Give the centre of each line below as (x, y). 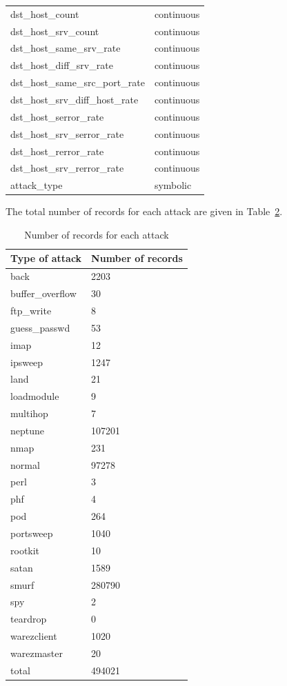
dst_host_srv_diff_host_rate (75, 99)
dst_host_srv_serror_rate (67, 133)
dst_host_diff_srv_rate (62, 65)
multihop (29, 413)
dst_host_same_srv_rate (66, 48)
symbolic (173, 185)
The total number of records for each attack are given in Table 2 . (144, 211)
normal (25, 464)
